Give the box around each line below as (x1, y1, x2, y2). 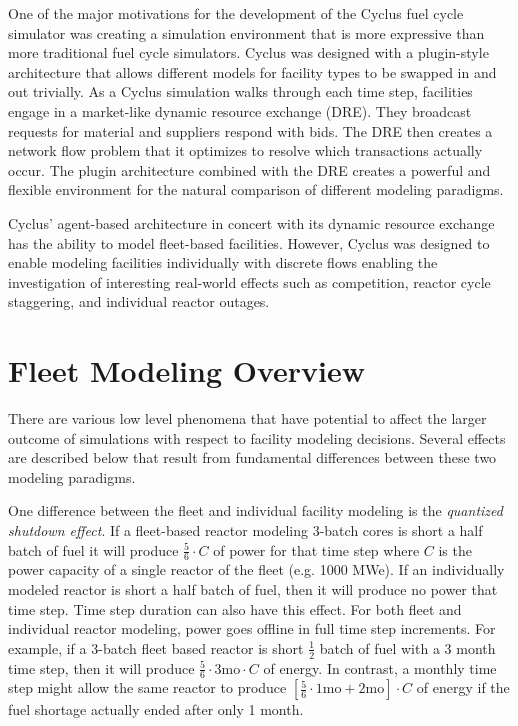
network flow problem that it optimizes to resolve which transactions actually (8, 140, 483, 161)
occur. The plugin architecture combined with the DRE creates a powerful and (8, 159, 491, 180)
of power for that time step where (213, 539, 420, 560)
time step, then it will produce (8, 657, 195, 678)
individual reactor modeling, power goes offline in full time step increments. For (8, 618, 496, 639)
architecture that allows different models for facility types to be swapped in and (8, 61, 497, 82)
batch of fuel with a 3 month (319, 637, 496, 658)
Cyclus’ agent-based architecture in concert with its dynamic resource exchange (8, 212, 495, 233)
